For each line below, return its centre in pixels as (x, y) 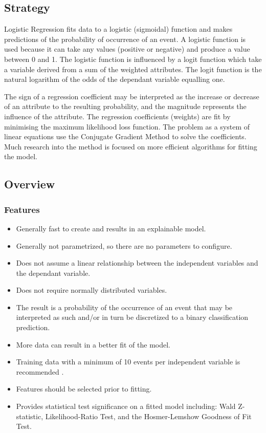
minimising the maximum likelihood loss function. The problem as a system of (127, 126)
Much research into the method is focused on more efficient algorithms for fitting (131, 146)
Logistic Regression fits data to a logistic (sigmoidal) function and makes (118, 29)
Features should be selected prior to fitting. (84, 389)
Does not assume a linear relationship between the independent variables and (137, 263)
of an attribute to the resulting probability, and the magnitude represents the (125, 106)
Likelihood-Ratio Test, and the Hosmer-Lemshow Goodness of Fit (148, 416)
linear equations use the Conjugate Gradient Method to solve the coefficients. (125, 136)
